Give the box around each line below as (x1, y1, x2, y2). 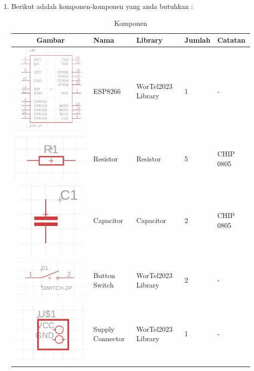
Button (93, 270, 115, 280)
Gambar (36, 35, 65, 45)
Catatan (217, 35, 246, 45)
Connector (93, 333, 125, 344)
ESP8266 (93, 85, 121, 96)
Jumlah (184, 35, 211, 45)
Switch (93, 280, 114, 290)
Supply (93, 323, 115, 334)
